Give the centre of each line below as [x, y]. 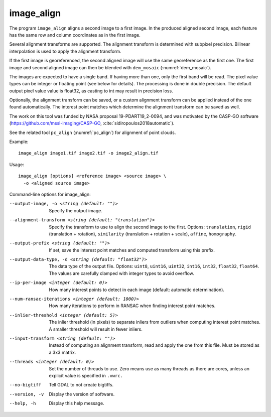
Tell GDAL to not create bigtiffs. [81, 385]
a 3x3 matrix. [62, 352]
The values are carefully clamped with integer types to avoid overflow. [121, 273]
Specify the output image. [76, 210]
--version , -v [27, 394]
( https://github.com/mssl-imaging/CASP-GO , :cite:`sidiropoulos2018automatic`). [92, 123]
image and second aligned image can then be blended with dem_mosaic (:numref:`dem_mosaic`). [110, 67]
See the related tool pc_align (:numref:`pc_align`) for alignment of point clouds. [93, 132]
